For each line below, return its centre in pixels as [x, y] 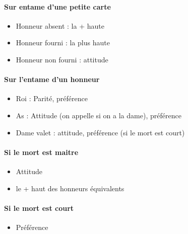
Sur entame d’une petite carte [57, 6]
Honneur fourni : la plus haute [63, 43]
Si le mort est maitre [41, 152]
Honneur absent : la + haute [60, 25]
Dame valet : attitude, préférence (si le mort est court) [100, 132]
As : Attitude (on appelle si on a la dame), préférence [99, 115]
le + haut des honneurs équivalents [70, 188]
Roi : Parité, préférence [52, 98]
